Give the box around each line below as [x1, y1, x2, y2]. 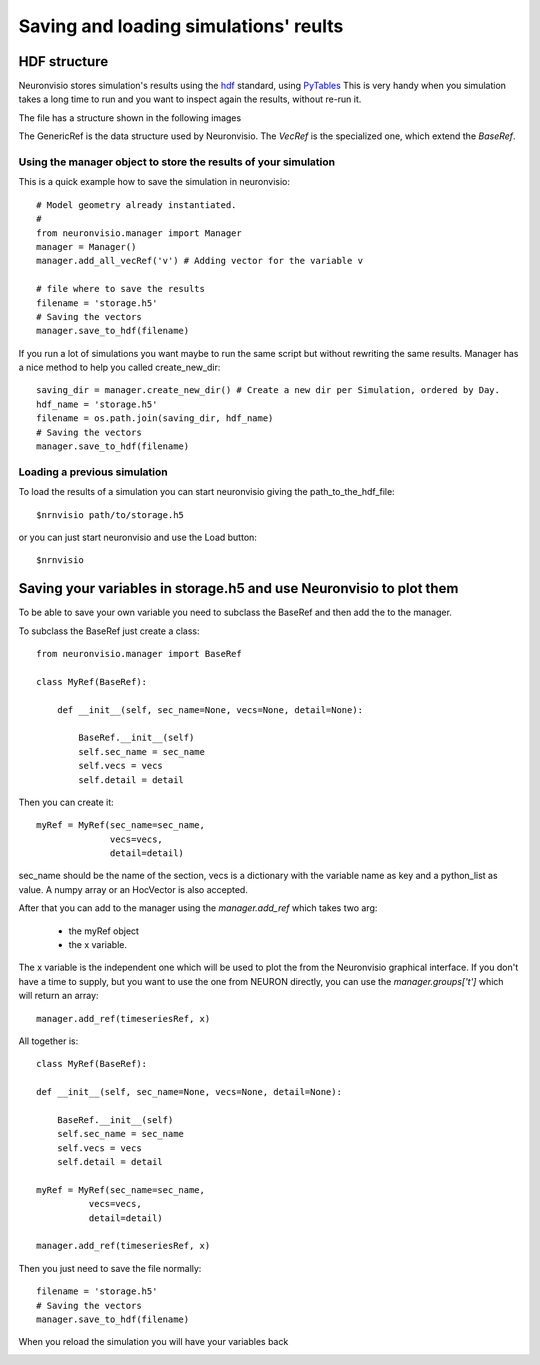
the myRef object [68, 925, 140, 937]
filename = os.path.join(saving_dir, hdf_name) [36, 413, 274, 424]
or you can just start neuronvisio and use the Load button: [18, 531, 257, 543]
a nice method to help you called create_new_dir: [18, 361, 221, 374]
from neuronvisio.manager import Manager [36, 227, 242, 239]
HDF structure [18, 53, 109, 70]
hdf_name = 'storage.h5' [36, 398, 158, 410]
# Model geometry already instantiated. [36, 199, 237, 210]
